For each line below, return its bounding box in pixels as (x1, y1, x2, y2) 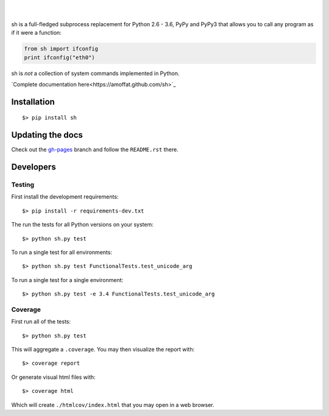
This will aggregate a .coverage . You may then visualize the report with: (11, 346, 195, 353)
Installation (11, 96, 55, 107)
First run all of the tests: (11, 318, 71, 325)
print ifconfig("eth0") (24, 54, 96, 61)
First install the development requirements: (11, 193, 119, 200)
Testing (11, 180, 35, 189)
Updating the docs (11, 130, 83, 140)
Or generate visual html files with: (11, 373, 96, 381)
